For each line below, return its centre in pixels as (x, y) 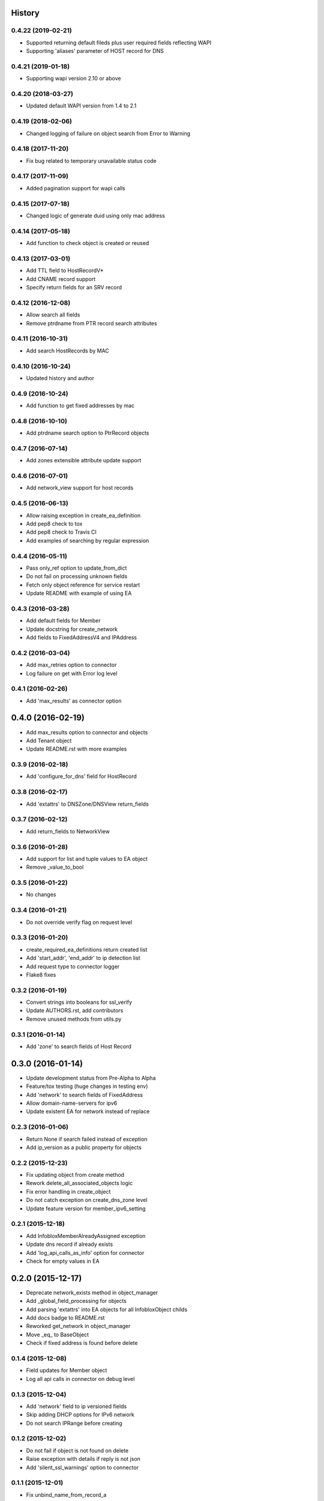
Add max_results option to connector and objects (87, 732)
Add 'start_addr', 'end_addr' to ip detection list (83, 958)
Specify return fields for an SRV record (74, 288)
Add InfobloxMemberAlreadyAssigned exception (86, 1236)
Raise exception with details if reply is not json (83, 1459)
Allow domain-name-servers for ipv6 (72, 1103)
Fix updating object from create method (75, 1175)
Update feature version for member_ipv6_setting (86, 1208)
